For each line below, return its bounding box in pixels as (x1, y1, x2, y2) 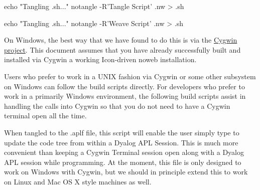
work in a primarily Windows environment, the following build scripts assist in (4, 91, 246, 101)
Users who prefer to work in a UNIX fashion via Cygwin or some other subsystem (4, 71, 256, 81)
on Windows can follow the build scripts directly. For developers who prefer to (4, 81, 245, 91)
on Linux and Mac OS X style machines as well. (4, 176, 152, 186)
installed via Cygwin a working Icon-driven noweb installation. (4, 54, 197, 65)
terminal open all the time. (4, 110, 87, 121)
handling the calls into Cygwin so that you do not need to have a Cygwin (4, 100, 230, 111)
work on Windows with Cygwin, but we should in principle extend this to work (4, 166, 248, 177)
